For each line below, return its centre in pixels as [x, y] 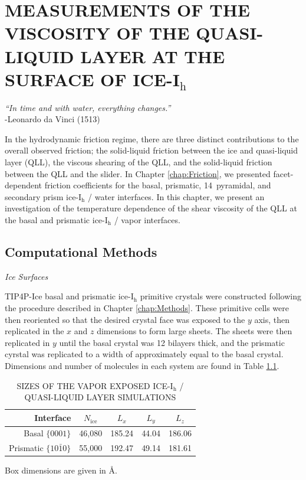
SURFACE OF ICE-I [92, 79]
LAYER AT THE [153, 56]
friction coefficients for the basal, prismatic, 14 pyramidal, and [158, 185]
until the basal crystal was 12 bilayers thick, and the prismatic [172, 342]
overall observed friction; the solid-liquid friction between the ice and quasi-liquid [152, 150]
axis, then [272, 319]
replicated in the [34, 331]
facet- [283, 173]
